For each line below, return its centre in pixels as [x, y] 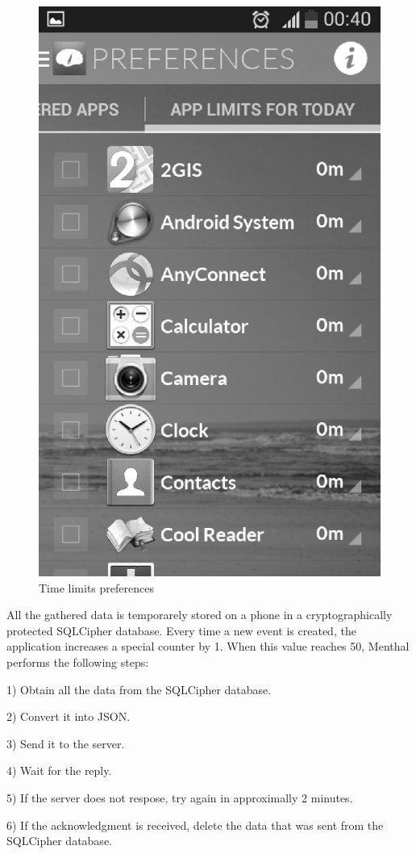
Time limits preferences [96, 587]
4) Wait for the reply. [59, 770]
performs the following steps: [78, 661]
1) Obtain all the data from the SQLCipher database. [139, 689]
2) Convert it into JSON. [69, 716]
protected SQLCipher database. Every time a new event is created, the [181, 630]
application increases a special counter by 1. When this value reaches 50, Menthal [208, 646]
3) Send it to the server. [66, 743]
